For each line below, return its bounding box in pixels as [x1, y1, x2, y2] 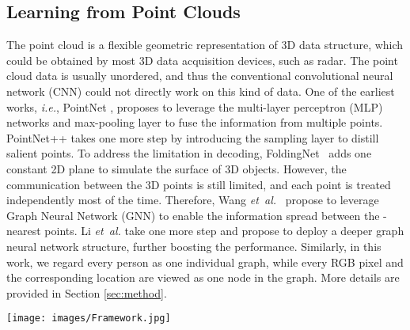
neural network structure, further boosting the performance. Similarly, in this [6, 237, 382, 254]
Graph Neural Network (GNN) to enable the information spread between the [6, 207, 380, 223]
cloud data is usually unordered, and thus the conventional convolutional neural [6, 67, 393, 84]
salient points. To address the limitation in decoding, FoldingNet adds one [6, 145, 372, 161]
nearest [6, 222, 41, 239]
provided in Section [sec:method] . [6, 284, 167, 301]
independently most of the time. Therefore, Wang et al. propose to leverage [6, 192, 379, 208]
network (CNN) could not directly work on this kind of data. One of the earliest [6, 82, 395, 99]
